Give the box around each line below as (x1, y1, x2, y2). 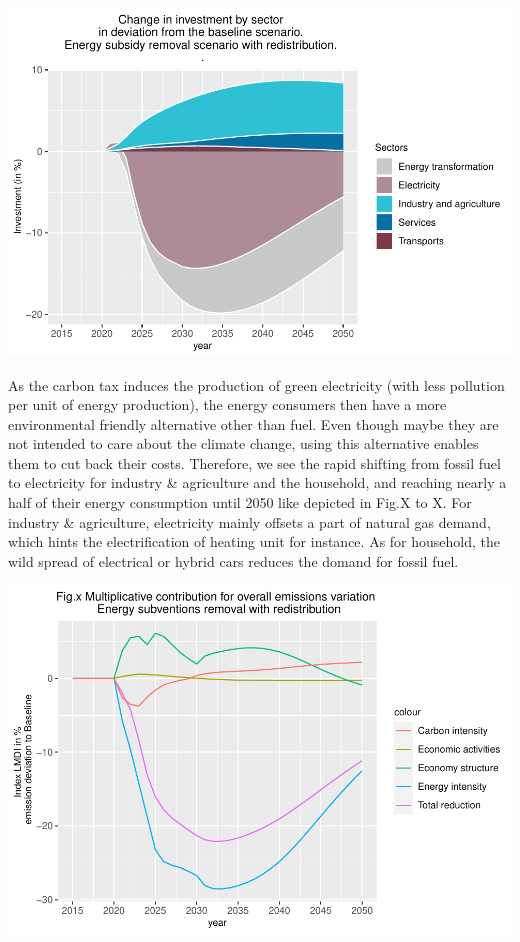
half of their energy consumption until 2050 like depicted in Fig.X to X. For (8, 492, 472, 513)
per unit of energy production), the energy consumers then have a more (8, 394, 447, 415)
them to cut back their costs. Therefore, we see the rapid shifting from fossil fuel (8, 452, 501, 473)
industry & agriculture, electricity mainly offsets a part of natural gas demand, (8, 511, 491, 532)
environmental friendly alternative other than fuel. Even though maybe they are (8, 413, 499, 434)
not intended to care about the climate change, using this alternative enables (8, 433, 479, 454)
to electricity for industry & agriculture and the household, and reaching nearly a (8, 472, 507, 493)
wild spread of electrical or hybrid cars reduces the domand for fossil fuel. (8, 550, 459, 571)
